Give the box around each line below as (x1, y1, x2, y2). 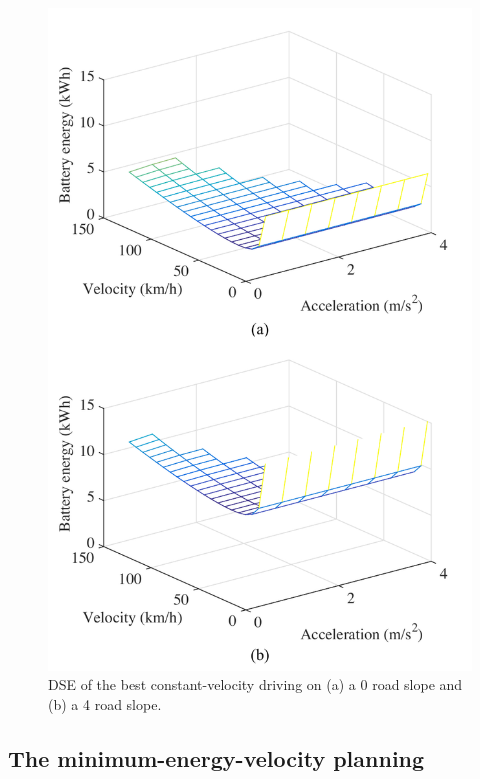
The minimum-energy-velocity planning (8, 743, 425, 774)
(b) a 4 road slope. (48, 694, 162, 715)
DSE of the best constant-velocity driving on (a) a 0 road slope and (48, 674, 463, 695)
